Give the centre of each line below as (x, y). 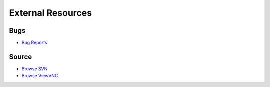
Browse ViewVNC (40, 76)
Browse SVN (35, 68)
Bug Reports (34, 43)
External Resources (51, 13)
